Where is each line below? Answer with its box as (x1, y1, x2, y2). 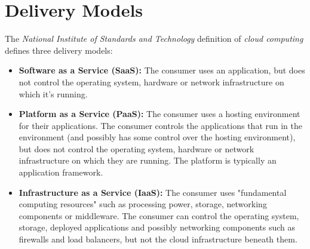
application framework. (19, 166, 103, 179)
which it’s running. (19, 87, 88, 100)
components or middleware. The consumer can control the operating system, (19, 209, 299, 222)
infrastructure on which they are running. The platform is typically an (19, 154, 277, 167)
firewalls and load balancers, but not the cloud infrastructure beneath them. (19, 233, 297, 245)
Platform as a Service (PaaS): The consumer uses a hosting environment (19, 107, 300, 120)
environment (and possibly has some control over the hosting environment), (19, 131, 296, 143)
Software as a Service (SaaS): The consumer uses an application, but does (19, 64, 305, 76)
